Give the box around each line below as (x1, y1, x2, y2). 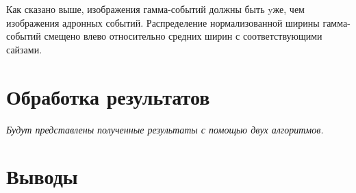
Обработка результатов (6, 82, 210, 110)
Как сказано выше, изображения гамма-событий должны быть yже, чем (6, 2, 305, 16)
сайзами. (6, 42, 42, 56)
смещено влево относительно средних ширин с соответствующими (44, 29, 322, 43)
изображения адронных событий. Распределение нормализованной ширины (6, 15, 320, 29)
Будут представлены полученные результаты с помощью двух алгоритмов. (6, 122, 324, 136)
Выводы (6, 162, 78, 190)
